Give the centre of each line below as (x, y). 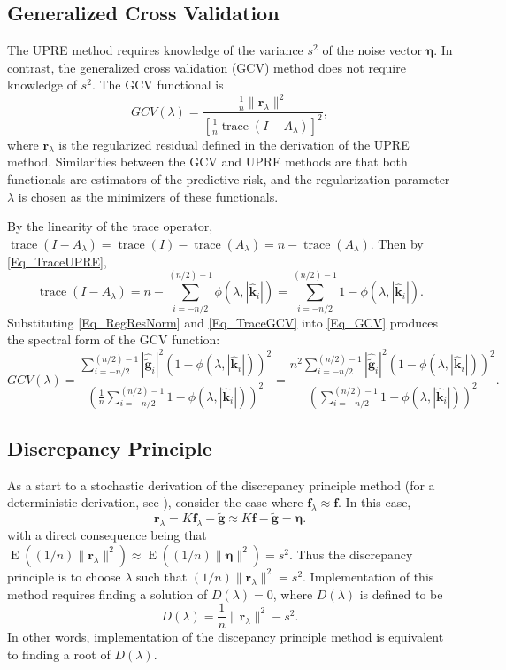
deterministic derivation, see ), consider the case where (155, 502)
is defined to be (401, 593)
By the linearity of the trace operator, (110, 226)
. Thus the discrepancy (351, 554)
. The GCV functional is (157, 85)
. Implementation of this (368, 576)
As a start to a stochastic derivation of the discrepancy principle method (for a (221, 485)
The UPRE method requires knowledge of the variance (155, 50)
